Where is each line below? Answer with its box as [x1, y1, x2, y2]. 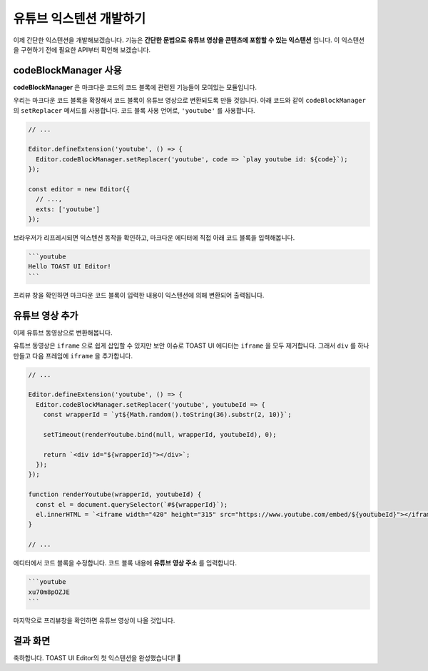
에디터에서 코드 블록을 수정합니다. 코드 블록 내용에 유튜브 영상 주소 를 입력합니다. [13, 559, 237, 567]
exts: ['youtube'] [36, 205, 100, 213]
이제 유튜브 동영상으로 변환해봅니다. [13, 328, 113, 337]
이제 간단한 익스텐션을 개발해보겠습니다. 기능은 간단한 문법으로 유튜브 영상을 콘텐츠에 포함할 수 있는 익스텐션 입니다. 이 [13, 36, 340, 44]
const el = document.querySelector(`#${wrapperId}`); [36, 500, 228, 508]
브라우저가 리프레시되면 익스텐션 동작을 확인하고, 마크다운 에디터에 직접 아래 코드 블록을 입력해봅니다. [13, 233, 295, 242]
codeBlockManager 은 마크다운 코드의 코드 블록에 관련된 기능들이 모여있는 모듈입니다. [13, 83, 257, 91]
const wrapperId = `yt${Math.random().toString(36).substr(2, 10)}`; [43, 410, 292, 419]
